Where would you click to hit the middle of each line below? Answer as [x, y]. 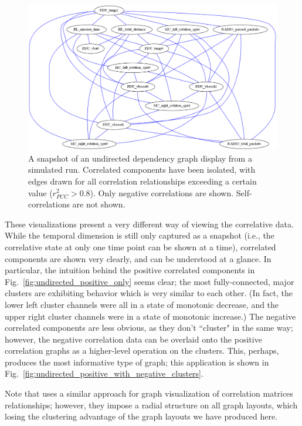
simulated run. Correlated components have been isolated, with [142, 170]
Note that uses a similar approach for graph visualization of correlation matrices [149, 393]
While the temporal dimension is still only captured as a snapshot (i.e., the [140, 235]
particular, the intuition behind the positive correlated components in [130, 270]
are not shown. [99, 204]
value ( [40, 192]
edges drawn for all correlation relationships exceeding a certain [142, 181]
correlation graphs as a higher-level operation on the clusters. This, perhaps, [142, 350]
